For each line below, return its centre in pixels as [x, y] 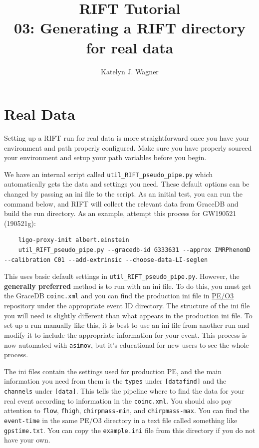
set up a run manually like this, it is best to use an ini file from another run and [127, 325]
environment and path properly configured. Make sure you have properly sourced [128, 147]
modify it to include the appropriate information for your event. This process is [126, 335]
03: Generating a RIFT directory [130, 28]
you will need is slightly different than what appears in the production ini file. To [128, 315]
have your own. [27, 440]
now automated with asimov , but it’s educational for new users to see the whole [127, 344]
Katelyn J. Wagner [130, 71]
